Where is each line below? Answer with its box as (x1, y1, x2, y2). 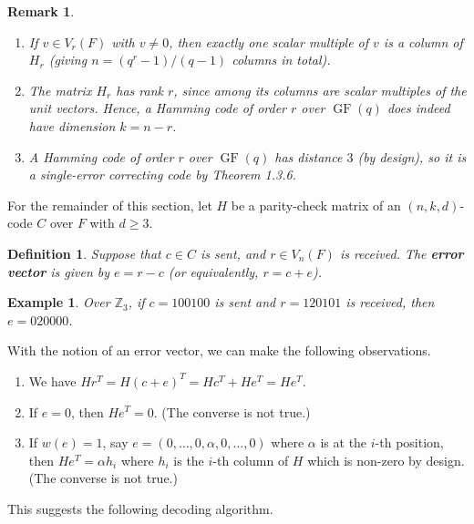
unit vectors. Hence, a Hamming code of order (28, 98, 287, 118)
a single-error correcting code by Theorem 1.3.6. (28, 165, 296, 184)
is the (173, 450, 204, 469)
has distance (274, 147, 343, 166)
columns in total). (232, 50, 331, 69)
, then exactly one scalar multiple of (169, 32, 369, 51)
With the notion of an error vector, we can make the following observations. (7, 341, 431, 360)
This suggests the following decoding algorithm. (7, 498, 273, 518)
